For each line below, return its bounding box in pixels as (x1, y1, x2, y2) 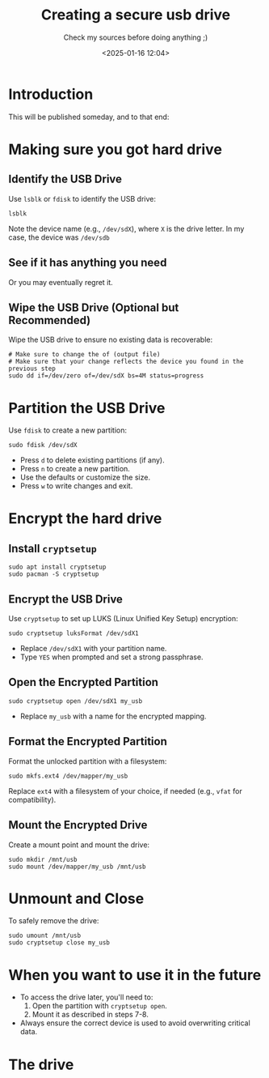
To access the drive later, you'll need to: (19, 992, 153, 1002)
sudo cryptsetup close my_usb (8, 939, 111, 947)
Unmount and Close (8, 889, 145, 908)
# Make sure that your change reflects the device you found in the (8, 358, 244, 366)
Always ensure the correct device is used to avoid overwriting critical (19, 1018, 250, 1028)
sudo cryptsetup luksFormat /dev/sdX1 (8, 629, 139, 637)
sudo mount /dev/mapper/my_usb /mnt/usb (8, 863, 147, 871)
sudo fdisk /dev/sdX (8, 441, 78, 450)
